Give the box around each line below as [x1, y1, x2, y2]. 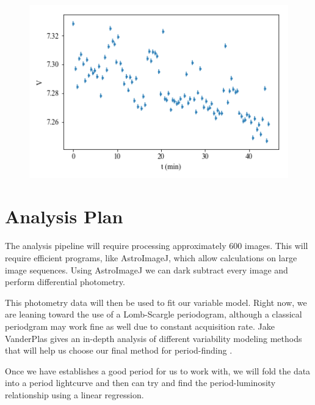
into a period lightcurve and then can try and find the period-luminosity [5, 376, 276, 389]
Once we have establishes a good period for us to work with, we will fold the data [5, 364, 311, 377]
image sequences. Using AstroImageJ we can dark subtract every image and [5, 263, 288, 276]
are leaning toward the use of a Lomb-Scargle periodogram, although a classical [5, 308, 302, 321]
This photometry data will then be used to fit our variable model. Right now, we [5, 295, 307, 308]
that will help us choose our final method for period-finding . [5, 344, 233, 357]
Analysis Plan [5, 204, 123, 229]
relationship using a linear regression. [5, 388, 144, 401]
